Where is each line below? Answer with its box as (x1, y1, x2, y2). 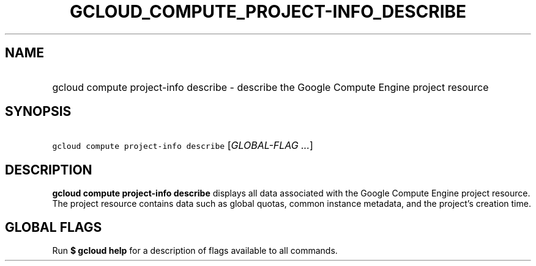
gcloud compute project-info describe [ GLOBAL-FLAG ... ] (52, 139, 313, 152)
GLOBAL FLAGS (5, 219, 102, 235)
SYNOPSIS (5, 104, 72, 120)
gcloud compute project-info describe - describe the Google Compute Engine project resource (52, 81, 489, 93)
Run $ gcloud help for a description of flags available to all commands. (52, 245, 338, 256)
